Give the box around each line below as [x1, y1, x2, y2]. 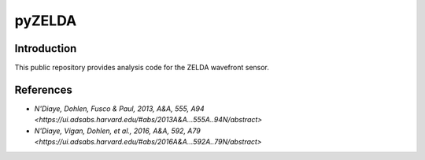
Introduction [14, 42, 77, 55]
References [14, 83, 72, 96]
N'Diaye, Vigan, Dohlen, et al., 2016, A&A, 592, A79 [34, 126, 201, 136]
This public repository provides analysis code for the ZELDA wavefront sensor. [14, 63, 269, 73]
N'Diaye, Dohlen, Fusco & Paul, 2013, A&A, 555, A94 [34, 103, 205, 113]
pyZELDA [14, 12, 77, 29]
